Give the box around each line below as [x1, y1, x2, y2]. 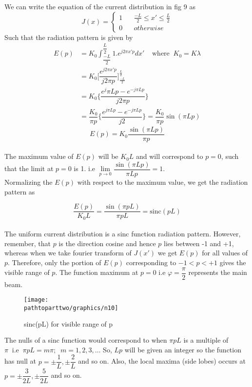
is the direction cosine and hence [58, 238, 156, 248]
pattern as [4, 186, 35, 196]
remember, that [4, 238, 51, 248]
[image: [24, 296, 49, 304]
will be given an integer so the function [124, 344, 241, 354]
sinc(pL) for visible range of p [24, 318, 113, 329]
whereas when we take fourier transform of [4, 248, 132, 258]
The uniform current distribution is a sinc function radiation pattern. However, [4, 229, 241, 239]
